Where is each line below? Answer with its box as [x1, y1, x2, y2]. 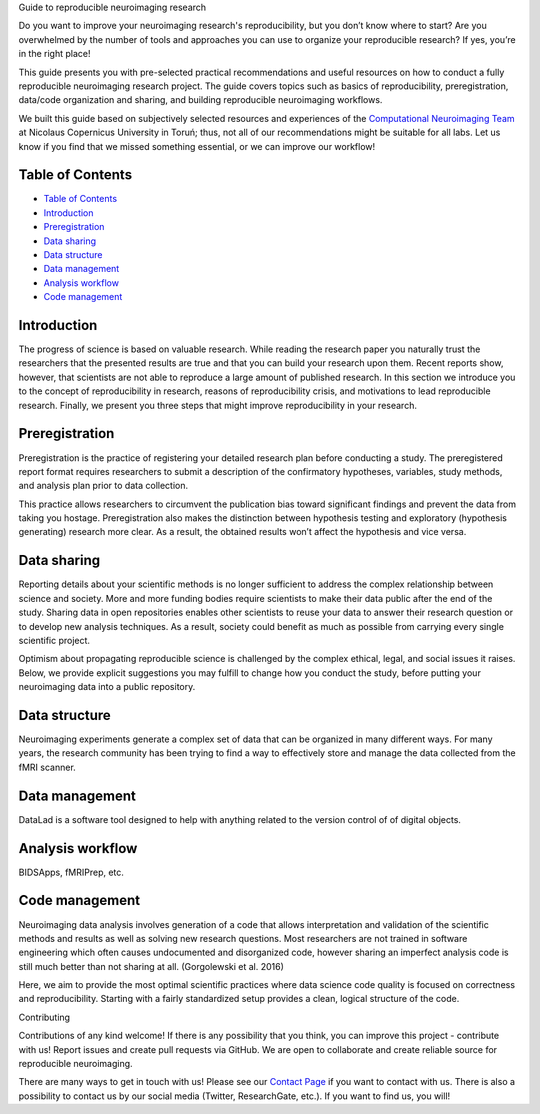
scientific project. [18, 634, 90, 646]
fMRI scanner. [18, 761, 77, 773]
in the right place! [18, 48, 91, 60]
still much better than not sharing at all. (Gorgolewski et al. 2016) [18, 960, 285, 972]
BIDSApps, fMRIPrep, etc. [18, 866, 125, 878]
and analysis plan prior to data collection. [18, 480, 189, 492]
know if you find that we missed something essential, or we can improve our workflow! [18, 140, 376, 152]
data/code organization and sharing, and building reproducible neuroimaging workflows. [18, 94, 383, 106]
